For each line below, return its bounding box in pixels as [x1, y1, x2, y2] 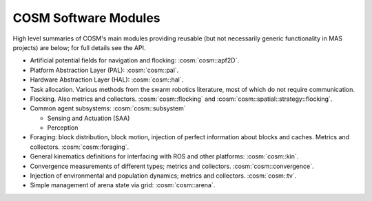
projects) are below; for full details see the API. [12, 43, 146, 51]
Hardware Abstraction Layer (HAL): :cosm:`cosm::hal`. [30, 75, 184, 84]
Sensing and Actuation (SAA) [47, 114, 130, 122]
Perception [47, 123, 79, 132]
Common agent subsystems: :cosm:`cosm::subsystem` [30, 104, 186, 113]
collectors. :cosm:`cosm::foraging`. [30, 143, 130, 151]
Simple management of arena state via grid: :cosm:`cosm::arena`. [30, 181, 216, 189]
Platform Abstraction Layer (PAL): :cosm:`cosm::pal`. [30, 66, 179, 74]
